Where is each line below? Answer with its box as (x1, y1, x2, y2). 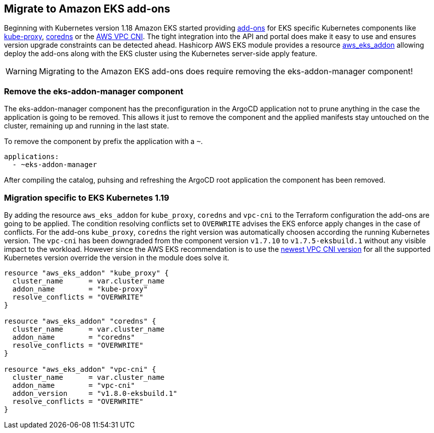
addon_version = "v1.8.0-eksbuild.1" (12, 389, 177, 397)
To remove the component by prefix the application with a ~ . (4, 137, 203, 146)
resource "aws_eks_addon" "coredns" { (4, 317, 156, 325)
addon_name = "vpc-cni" (12, 381, 135, 389)
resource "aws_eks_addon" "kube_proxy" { (4, 268, 169, 277)
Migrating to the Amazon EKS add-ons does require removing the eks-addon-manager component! (39, 66, 413, 77)
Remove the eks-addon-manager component (4, 86, 183, 96)
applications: (4, 153, 59, 161)
